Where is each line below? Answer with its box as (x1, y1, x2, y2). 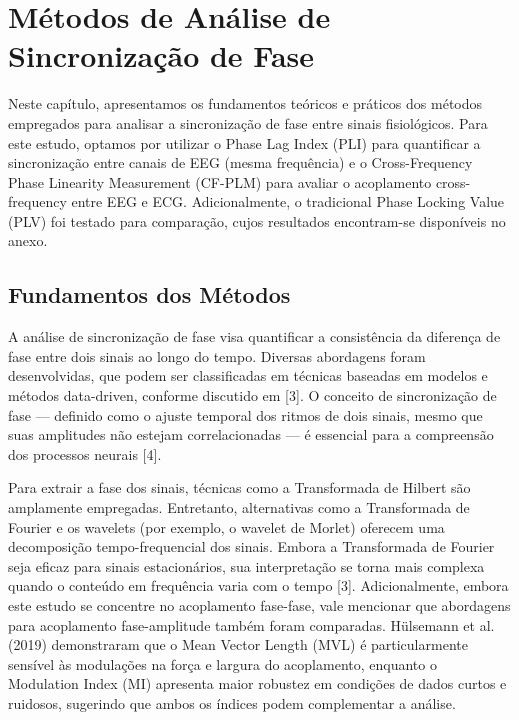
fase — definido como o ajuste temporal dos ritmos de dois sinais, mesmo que (8, 404, 483, 425)
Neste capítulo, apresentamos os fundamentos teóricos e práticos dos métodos (8, 93, 483, 114)
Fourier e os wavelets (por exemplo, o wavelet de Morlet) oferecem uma (8, 516, 445, 537)
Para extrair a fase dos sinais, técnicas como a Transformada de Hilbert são (8, 477, 471, 498)
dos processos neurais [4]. (8, 443, 162, 464)
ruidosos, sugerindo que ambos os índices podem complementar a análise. (8, 692, 456, 713)
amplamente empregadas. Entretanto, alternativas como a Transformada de (8, 497, 470, 518)
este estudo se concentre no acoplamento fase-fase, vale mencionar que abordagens (8, 594, 511, 615)
